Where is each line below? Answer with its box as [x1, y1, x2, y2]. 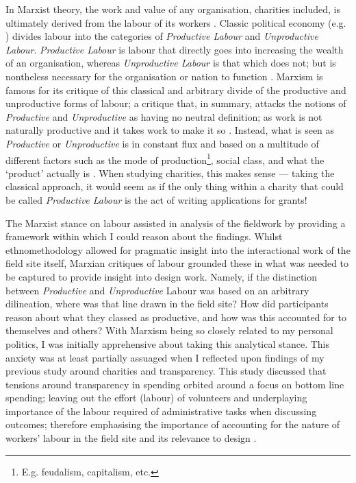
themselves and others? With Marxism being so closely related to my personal [5, 323, 333, 338]
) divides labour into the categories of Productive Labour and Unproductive [5, 29, 318, 43]
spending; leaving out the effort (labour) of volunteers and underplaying [5, 390, 307, 405]
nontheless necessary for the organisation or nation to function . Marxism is [5, 69, 323, 83]
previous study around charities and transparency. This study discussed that [5, 364, 327, 378]
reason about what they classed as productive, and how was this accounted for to [5, 309, 346, 324]
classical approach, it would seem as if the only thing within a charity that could [5, 179, 344, 193]
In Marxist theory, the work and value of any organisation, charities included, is [5, 2, 340, 16]
